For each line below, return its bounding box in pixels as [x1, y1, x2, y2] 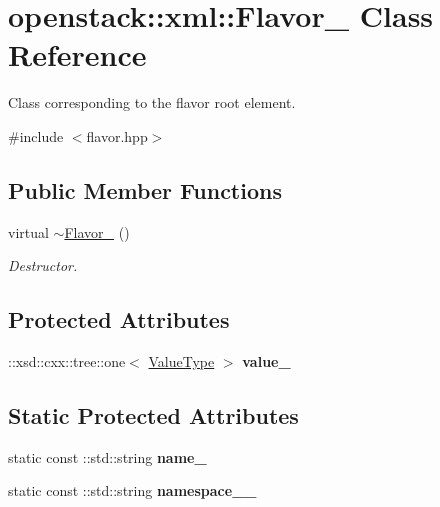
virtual [8, 221, 49, 242]
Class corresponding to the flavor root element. [8, 92, 296, 113]
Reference [8, 34, 147, 75]
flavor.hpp [86, 125, 148, 146]
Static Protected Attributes [8, 400, 299, 431]
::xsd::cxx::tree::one [8, 351, 126, 372]
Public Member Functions [8, 174, 282, 205]
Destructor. [8, 255, 78, 276]
